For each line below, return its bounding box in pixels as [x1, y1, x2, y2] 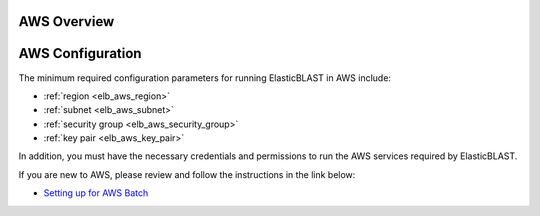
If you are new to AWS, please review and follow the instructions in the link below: [18, 168, 356, 180]
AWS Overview [18, 13, 115, 30]
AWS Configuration [18, 45, 142, 62]
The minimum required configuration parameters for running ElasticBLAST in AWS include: [18, 71, 392, 84]
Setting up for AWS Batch [43, 187, 149, 199]
